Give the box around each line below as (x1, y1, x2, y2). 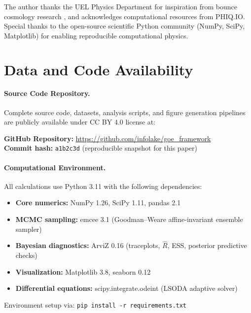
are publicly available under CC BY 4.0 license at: (4, 117, 156, 127)
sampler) (15, 223, 42, 234)
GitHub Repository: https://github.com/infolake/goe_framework (4, 133, 211, 143)
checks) (15, 250, 37, 260)
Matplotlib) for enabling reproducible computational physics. (4, 30, 188, 40)
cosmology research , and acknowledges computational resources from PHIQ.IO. (4, 11, 245, 21)
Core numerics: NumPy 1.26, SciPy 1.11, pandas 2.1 (15, 197, 181, 208)
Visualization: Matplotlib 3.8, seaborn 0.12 (15, 266, 151, 277)
